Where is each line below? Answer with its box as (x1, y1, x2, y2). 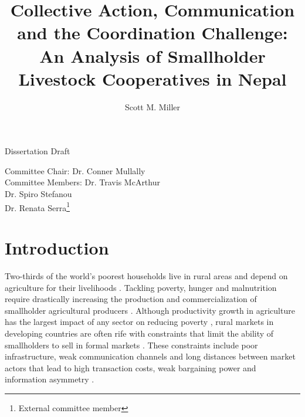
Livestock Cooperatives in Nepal (18, 66, 287, 90)
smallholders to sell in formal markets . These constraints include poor (5, 338, 258, 351)
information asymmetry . (5, 373, 94, 385)
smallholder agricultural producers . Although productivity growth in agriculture (5, 304, 295, 316)
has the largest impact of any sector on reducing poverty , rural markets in (5, 316, 274, 328)
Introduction (5, 236, 109, 260)
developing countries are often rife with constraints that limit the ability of (5, 327, 274, 339)
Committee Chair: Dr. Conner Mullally (5, 164, 145, 177)
